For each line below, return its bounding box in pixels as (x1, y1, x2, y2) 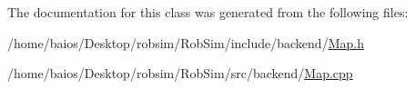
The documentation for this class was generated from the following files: (7, 3, 409, 21)
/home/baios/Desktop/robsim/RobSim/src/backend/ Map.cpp (7, 64, 353, 83)
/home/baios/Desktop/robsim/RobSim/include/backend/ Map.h (7, 33, 364, 52)
